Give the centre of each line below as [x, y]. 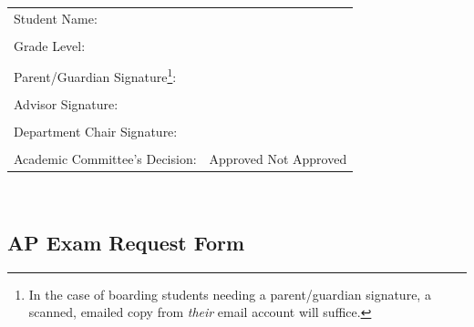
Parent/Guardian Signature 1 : [95, 75]
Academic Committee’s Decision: [105, 158]
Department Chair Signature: [96, 131]
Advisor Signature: [66, 103]
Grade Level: [50, 45]
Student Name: [56, 18]
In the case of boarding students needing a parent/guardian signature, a [230, 294]
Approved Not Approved [278, 158]
